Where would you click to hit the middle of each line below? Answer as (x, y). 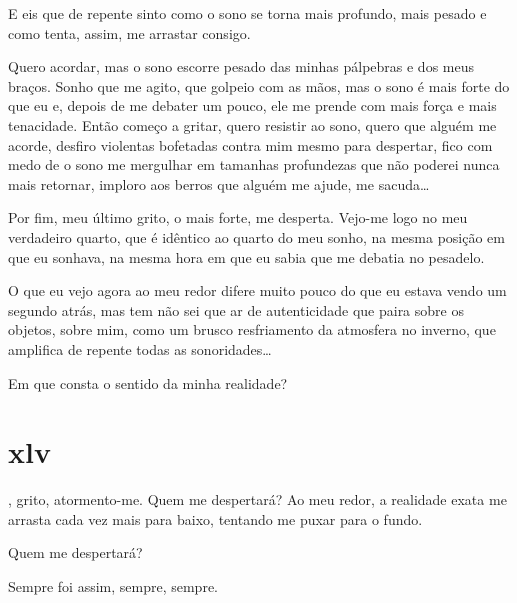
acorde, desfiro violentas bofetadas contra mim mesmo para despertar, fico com (250, 144)
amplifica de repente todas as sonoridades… (140, 348)
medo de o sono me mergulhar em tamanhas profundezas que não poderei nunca (254, 164)
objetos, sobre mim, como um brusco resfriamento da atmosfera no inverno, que (252, 329)
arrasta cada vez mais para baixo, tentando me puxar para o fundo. (215, 518)
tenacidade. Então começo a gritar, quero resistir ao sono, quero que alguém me (252, 124)
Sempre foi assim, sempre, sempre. (113, 586)
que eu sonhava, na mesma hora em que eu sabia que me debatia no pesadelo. (246, 256)
